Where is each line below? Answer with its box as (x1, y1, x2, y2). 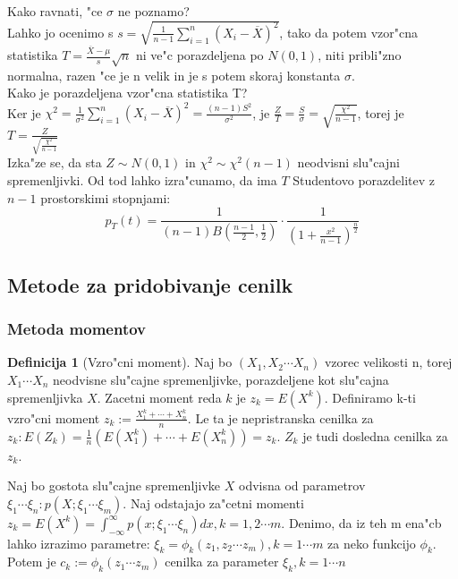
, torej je (357, 103, 404, 122)
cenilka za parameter (165, 552, 279, 571)
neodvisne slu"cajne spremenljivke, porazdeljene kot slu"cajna (53, 370, 389, 388)
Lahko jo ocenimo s (7, 22, 114, 41)
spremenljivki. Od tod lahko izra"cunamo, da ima (7, 170, 277, 189)
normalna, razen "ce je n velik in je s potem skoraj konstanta (7, 65, 341, 84)
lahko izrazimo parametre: (7, 533, 150, 552)
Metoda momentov (7, 318, 147, 340)
